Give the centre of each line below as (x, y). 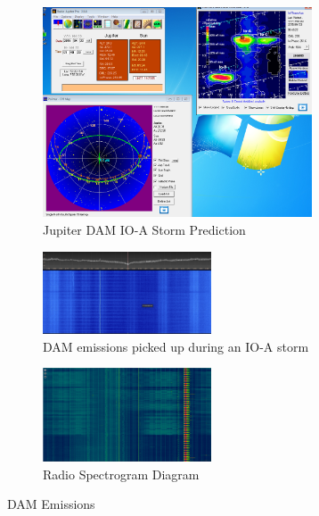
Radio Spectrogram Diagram (121, 474)
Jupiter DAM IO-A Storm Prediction (144, 229)
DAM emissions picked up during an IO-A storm (176, 346)
